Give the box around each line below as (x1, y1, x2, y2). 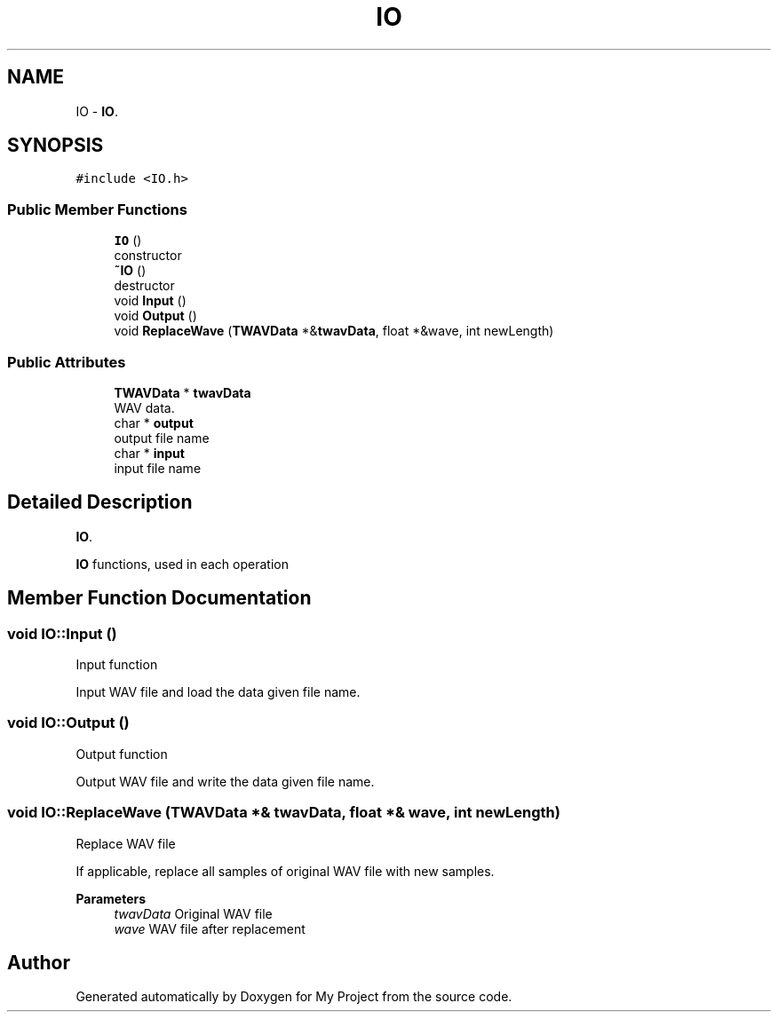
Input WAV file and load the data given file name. (75, 684, 361, 699)
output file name (114, 430, 210, 446)
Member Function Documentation (7, 587, 312, 610)
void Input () (114, 293, 187, 309)
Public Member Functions (7, 200, 187, 218)
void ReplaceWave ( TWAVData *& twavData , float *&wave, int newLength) (114, 323, 554, 339)
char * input (114, 445, 185, 461)
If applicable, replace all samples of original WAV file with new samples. (75, 863, 495, 879)
